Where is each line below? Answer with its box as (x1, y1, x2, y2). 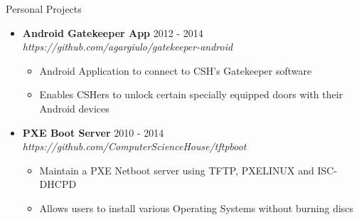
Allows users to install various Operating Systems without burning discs (39, 200, 354, 215)
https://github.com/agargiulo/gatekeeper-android (22, 39, 233, 54)
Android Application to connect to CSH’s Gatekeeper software (39, 63, 312, 78)
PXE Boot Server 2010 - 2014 (22, 125, 164, 140)
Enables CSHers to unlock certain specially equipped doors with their (39, 87, 343, 102)
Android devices (39, 100, 109, 115)
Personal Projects (6, 1, 82, 16)
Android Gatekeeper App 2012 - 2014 (22, 25, 203, 40)
